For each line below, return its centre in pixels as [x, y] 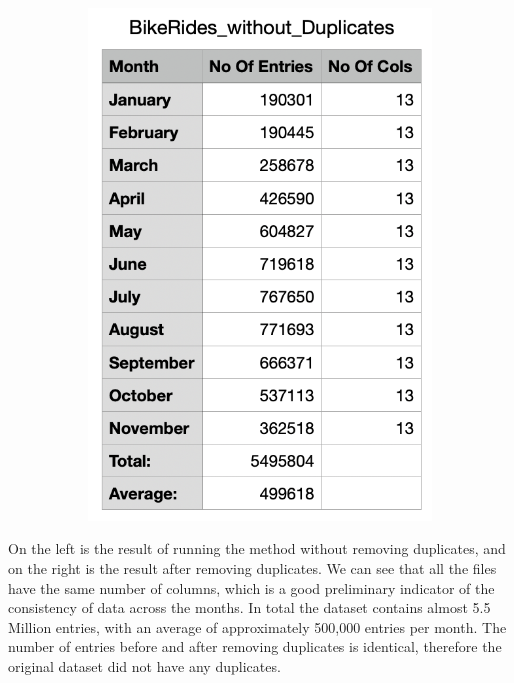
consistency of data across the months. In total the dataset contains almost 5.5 [249, 607]
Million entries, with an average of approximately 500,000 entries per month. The [257, 626]
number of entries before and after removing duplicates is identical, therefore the [255, 646]
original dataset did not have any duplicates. [144, 665]
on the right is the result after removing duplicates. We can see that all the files [252, 567]
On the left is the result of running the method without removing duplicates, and [257, 548]
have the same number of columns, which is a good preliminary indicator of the [251, 587]
